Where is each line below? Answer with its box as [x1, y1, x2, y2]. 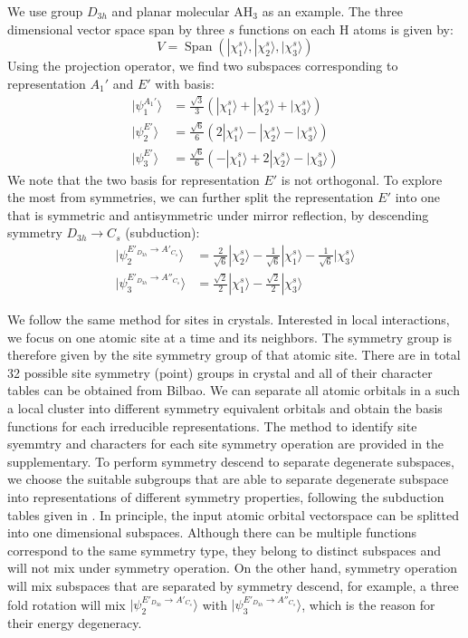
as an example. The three [262, 2, 403, 20]
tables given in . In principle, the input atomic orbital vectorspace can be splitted [7, 505, 459, 524]
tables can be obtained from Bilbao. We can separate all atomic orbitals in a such [7, 381, 460, 400]
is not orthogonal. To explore [281, 169, 443, 188]
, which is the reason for [301, 594, 435, 614]
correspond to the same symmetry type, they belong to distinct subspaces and [7, 540, 441, 559]
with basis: [155, 73, 215, 92]
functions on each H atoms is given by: [238, 19, 454, 38]
